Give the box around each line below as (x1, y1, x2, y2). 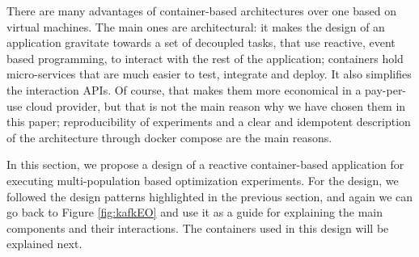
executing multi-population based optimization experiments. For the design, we (6, 171, 399, 188)
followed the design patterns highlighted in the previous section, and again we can (6, 187, 413, 204)
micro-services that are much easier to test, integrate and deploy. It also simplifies (6, 65, 412, 82)
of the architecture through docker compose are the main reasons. (6, 128, 332, 145)
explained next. (6, 235, 83, 252)
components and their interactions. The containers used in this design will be (6, 219, 389, 236)
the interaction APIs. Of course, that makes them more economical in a (6, 81, 362, 98)
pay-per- (365, 81, 407, 98)
